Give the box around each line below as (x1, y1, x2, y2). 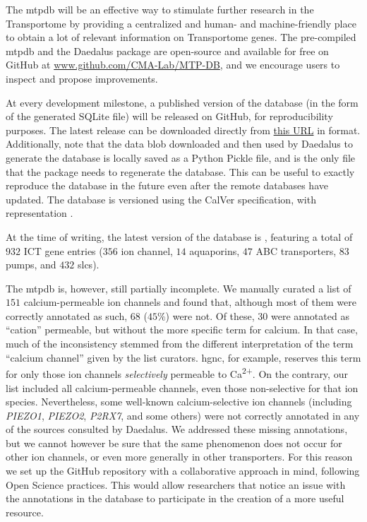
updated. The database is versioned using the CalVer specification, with (6, 191, 316, 206)
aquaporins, (189, 243, 240, 258)
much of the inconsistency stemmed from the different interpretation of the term (6, 336, 354, 351)
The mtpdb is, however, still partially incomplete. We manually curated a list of (6, 280, 351, 295)
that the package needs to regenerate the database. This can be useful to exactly (6, 164, 355, 179)
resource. (6, 504, 44, 519)
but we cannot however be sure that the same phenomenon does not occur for (6, 435, 342, 450)
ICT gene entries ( (23, 243, 103, 258)
